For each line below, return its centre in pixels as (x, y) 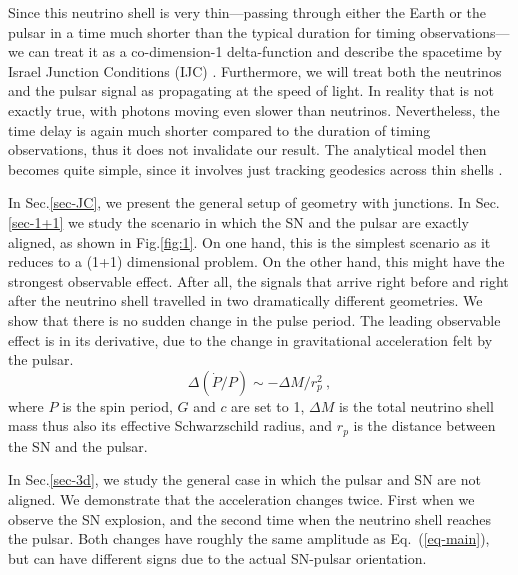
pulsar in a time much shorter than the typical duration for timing (212, 31)
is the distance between (424, 425)
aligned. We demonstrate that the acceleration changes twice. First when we (241, 498)
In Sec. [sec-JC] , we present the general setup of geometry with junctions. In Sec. (254, 202)
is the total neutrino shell (416, 405)
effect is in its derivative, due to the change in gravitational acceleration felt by (250, 339)
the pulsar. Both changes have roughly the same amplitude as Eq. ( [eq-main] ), (249, 538)
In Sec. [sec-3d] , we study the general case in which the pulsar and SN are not (244, 479)
